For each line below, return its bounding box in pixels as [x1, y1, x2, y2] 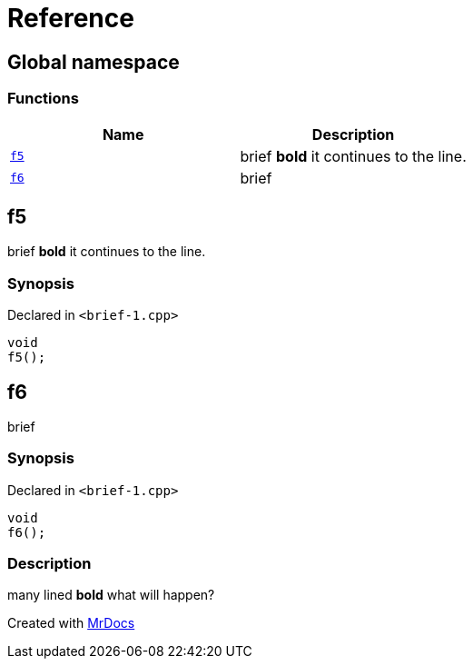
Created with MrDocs [7, 615, 135, 631]
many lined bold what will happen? [7, 587, 215, 603]
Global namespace [7, 50, 180, 74]
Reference [7, 3, 134, 34]
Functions [7, 89, 79, 108]
